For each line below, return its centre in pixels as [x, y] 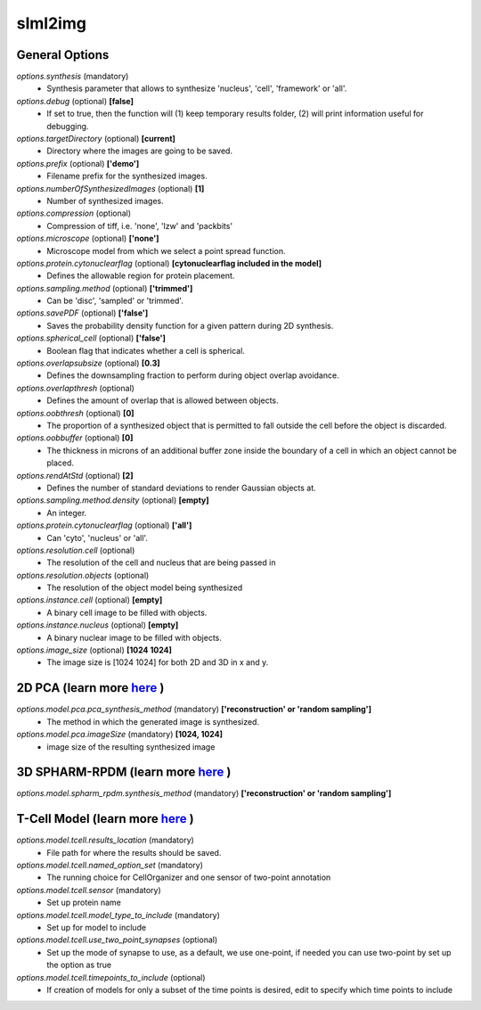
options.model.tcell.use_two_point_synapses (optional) [117, 940]
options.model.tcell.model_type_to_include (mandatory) [118, 915]
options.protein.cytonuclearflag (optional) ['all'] [104, 525]
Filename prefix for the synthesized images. [127, 176]
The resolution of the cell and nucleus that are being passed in [161, 562]
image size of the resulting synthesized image [131, 747]
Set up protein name [84, 903]
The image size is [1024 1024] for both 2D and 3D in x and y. [158, 662]
